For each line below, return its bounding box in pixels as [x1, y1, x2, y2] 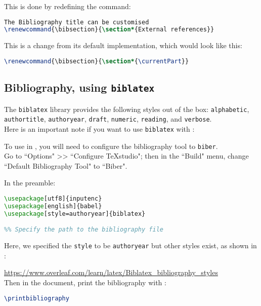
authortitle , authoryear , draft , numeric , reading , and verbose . [4, 113, 212, 124]
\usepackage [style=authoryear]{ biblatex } [4, 210, 146, 217]
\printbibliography [4, 294, 69, 302]
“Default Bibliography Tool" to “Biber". [4, 160, 127, 171]
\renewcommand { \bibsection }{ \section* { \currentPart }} [4, 57, 189, 65]
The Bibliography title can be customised [4, 18, 149, 26]
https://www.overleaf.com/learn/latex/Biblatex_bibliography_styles [4, 267, 218, 278]
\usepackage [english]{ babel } [4, 202, 102, 210]
